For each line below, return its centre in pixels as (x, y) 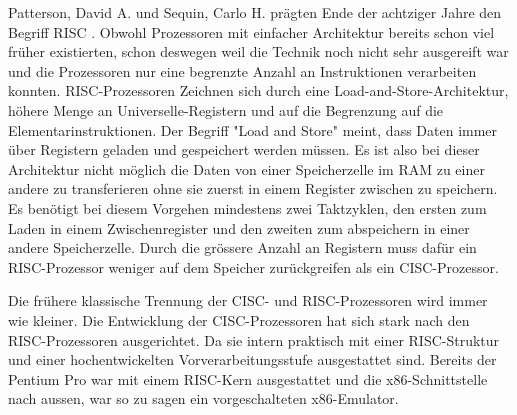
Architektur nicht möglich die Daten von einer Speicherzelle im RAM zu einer (246, 168)
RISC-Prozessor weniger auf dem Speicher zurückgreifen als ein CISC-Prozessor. (253, 266)
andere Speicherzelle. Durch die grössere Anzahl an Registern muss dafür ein (242, 247)
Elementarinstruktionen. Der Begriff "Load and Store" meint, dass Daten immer (253, 129)
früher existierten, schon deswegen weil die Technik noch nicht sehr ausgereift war (258, 51)
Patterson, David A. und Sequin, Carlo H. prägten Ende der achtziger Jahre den (255, 12)
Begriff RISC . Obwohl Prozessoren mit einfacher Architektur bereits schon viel (251, 31)
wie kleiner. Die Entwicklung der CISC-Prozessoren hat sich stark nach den (239, 319)
